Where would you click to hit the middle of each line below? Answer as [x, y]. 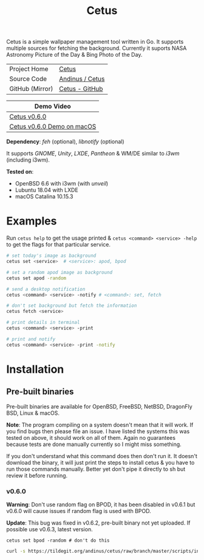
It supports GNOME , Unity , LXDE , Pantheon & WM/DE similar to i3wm [93, 154]
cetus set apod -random [36, 278]
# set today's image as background [51, 256]
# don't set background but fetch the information [72, 306]
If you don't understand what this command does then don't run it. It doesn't [102, 456]
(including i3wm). [28, 160]
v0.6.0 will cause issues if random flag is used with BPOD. [79, 511]
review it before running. [37, 475]
